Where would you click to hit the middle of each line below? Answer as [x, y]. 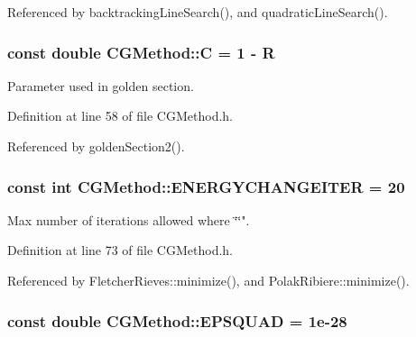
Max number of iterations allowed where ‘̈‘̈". [129, 219]
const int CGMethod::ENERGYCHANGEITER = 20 [206, 186]
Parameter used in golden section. [101, 85]
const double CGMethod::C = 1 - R [141, 52]
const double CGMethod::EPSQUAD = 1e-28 [177, 320]
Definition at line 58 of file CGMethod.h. [120, 116]
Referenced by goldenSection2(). [96, 146]
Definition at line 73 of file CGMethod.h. [120, 250]
